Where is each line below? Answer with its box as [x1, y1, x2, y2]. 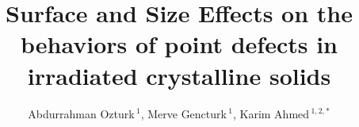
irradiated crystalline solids [27, 59, 331, 91]
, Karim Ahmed [232, 105, 310, 121]
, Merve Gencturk [140, 105, 227, 121]
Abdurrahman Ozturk [28, 105, 135, 121]
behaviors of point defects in [21, 28, 338, 60]
